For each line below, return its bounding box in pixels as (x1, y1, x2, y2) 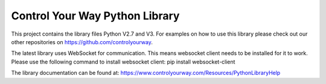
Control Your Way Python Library (11, 9, 180, 22)
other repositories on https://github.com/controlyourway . (11, 38, 153, 45)
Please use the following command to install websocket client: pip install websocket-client (11, 58, 235, 65)
